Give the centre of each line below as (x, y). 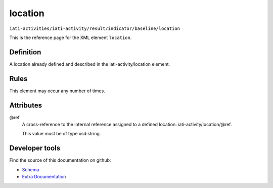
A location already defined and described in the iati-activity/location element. (90, 64)
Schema (31, 169)
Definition (25, 52)
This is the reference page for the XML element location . (71, 37)
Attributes (26, 105)
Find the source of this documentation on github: (60, 160)
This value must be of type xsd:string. (61, 134)
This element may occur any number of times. (57, 91)
